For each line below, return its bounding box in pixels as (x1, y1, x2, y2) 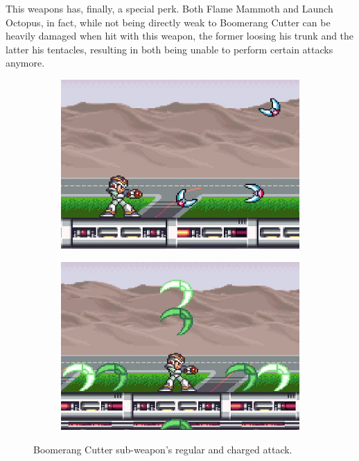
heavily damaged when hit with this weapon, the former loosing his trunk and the (6, 28, 354, 43)
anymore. (6, 55, 45, 70)
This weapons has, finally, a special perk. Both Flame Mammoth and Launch (6, 1, 333, 15)
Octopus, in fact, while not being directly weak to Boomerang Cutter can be (6, 15, 331, 29)
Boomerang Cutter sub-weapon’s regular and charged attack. (33, 442, 292, 456)
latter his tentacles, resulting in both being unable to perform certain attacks (6, 42, 333, 56)
